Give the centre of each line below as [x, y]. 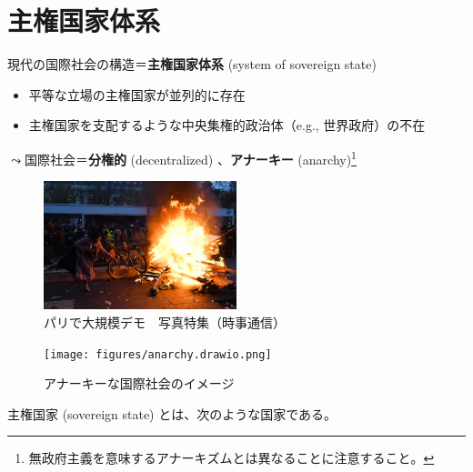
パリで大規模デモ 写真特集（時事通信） [165, 321]
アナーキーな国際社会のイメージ [139, 383]
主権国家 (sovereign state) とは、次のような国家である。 [172, 413]
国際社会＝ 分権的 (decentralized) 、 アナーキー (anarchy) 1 [190, 157]
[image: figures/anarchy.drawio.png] [158, 354]
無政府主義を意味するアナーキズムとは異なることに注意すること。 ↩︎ [231, 458]
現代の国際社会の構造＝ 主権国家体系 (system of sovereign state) [192, 64]
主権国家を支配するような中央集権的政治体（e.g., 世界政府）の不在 [227, 125]
